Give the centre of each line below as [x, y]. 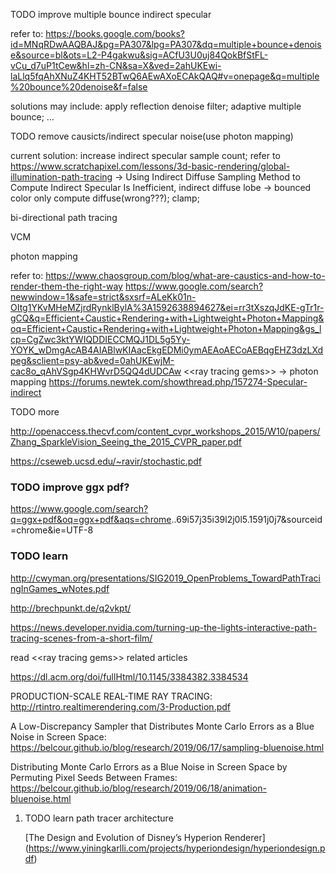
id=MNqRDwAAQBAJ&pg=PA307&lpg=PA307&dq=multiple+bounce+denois [166, 44]
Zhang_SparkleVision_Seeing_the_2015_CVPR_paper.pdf [126, 442]
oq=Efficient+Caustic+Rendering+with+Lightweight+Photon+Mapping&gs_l [166, 328]
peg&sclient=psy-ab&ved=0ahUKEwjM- [92, 360]
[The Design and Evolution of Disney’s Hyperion [123, 837]
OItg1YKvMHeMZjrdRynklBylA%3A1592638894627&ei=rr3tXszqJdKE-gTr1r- [167, 307]
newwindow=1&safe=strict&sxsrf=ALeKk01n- [103, 297]
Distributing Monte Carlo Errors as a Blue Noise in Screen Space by [149, 766]
